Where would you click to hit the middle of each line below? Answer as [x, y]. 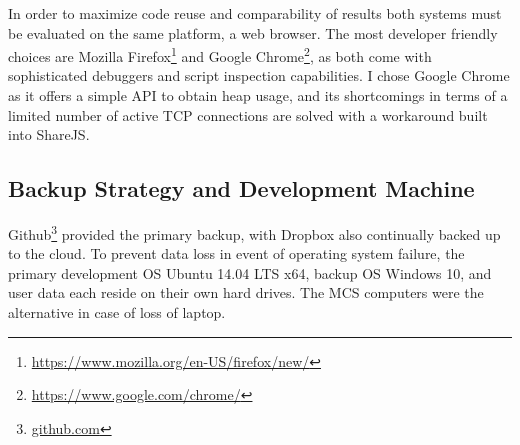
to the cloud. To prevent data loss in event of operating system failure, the [236, 253]
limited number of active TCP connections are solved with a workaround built [248, 114]
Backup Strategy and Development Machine [241, 188]
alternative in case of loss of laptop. [117, 312]
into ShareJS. [49, 134]
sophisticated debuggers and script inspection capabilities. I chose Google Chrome [259, 75]
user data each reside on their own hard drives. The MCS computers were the [246, 292]
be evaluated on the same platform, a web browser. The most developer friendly [253, 32]
